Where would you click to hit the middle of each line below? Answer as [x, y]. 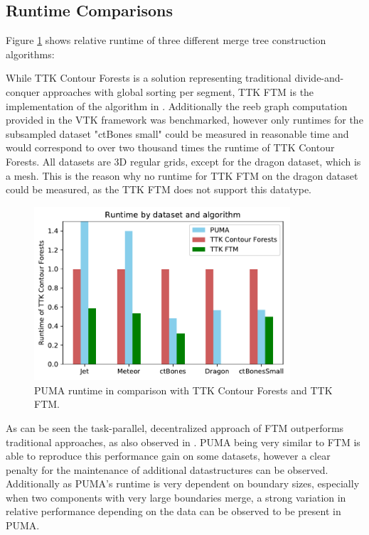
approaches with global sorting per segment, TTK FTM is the [178, 91]
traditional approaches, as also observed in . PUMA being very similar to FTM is [183, 442]
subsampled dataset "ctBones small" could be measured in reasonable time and [177, 133]
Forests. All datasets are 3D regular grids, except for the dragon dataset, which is [183, 161]
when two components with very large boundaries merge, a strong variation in [176, 497]
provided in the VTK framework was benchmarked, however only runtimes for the [184, 120]
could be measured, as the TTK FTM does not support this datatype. [159, 189]
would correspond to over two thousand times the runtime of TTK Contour [170, 147]
